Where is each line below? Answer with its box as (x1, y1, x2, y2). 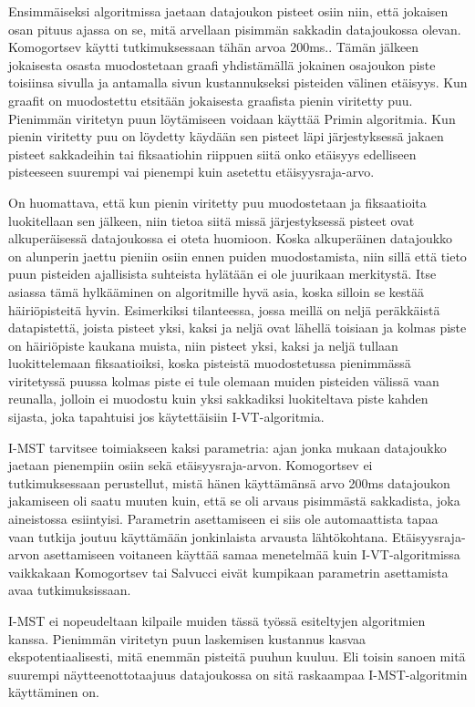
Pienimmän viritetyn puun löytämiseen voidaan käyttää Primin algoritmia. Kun (8, 108, 456, 128)
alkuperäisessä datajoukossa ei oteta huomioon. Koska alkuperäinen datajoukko (8, 229, 453, 248)
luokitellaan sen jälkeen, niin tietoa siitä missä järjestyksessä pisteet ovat (8, 210, 415, 230)
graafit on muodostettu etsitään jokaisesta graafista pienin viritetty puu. (8, 90, 413, 109)
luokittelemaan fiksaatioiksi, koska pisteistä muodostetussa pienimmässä (8, 353, 411, 373)
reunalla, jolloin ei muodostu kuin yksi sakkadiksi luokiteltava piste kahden (8, 389, 429, 408)
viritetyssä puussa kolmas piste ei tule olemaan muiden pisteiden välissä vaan (8, 371, 439, 390)
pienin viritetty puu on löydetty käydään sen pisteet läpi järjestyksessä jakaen (8, 127, 444, 146)
